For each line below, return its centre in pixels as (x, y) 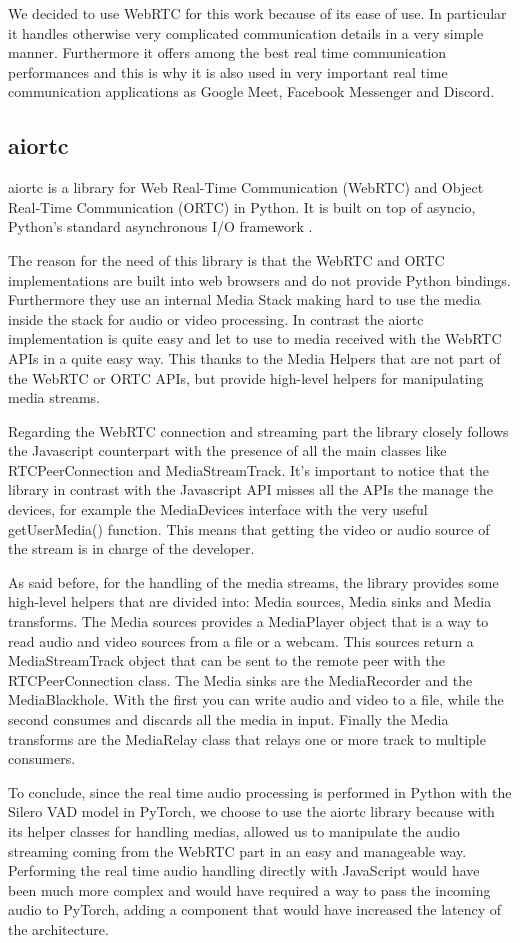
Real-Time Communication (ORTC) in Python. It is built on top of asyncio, (242, 206)
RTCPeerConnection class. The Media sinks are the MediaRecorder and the (240, 679)
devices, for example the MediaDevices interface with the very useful (218, 509)
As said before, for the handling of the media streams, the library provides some (253, 581)
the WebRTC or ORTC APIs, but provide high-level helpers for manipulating (246, 377)
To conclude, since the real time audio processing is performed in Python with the (260, 791)
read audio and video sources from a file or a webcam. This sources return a (241, 640)
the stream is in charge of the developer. (131, 548)
